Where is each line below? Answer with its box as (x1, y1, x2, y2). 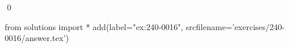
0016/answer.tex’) (5, 32, 69, 44)
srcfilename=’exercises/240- (185, 20, 285, 32)
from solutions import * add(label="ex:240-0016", (5, 20, 184, 32)
